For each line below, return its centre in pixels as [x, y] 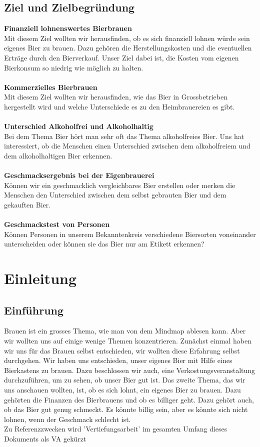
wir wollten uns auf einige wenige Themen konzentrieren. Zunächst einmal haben [128, 341]
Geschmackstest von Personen [57, 224]
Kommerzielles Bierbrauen [51, 87]
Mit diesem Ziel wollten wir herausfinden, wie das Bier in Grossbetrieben [116, 97]
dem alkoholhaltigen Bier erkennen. [58, 155]
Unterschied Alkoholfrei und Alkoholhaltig [79, 126]
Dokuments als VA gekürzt [45, 438]
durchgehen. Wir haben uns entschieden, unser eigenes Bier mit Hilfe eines [118, 360]
